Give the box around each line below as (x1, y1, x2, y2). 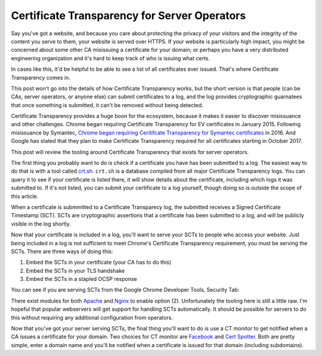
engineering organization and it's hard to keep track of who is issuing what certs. (11, 54, 210, 62)
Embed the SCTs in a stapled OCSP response (26, 276, 137, 283)
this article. (11, 192, 39, 199)
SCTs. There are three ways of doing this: (11, 248, 113, 255)
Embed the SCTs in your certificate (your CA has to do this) (26, 259, 172, 266)
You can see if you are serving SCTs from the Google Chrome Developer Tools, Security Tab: (11, 286, 240, 293)
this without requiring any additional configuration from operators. (11, 314, 173, 321)
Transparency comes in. (11, 74, 71, 81)
